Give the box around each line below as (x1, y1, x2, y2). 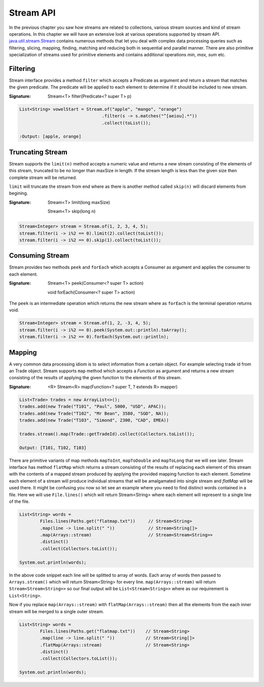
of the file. (9, 498, 30, 504)
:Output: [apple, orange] (19, 134, 82, 139)
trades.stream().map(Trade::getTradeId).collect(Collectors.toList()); (19, 431, 195, 436)
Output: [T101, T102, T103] (19, 445, 87, 450)
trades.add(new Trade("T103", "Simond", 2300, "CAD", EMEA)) (19, 417, 169, 423)
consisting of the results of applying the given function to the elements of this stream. (9, 375, 182, 381)
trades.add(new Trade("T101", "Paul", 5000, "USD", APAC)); (19, 404, 167, 410)
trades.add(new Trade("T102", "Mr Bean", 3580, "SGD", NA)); (19, 411, 169, 416)
